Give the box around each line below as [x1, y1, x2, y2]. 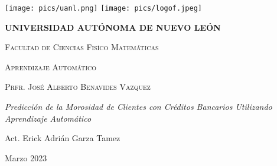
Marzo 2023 [5, 151, 47, 164]
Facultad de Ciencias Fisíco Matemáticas [5, 41, 159, 53]
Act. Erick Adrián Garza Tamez [5, 132, 120, 144]
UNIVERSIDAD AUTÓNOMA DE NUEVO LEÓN [5, 21, 221, 33]
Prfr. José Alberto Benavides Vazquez [5, 80, 151, 93]
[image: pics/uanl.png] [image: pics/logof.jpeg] [5, 4, 202, 12]
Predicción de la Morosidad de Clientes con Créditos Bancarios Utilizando [5, 100, 272, 113]
